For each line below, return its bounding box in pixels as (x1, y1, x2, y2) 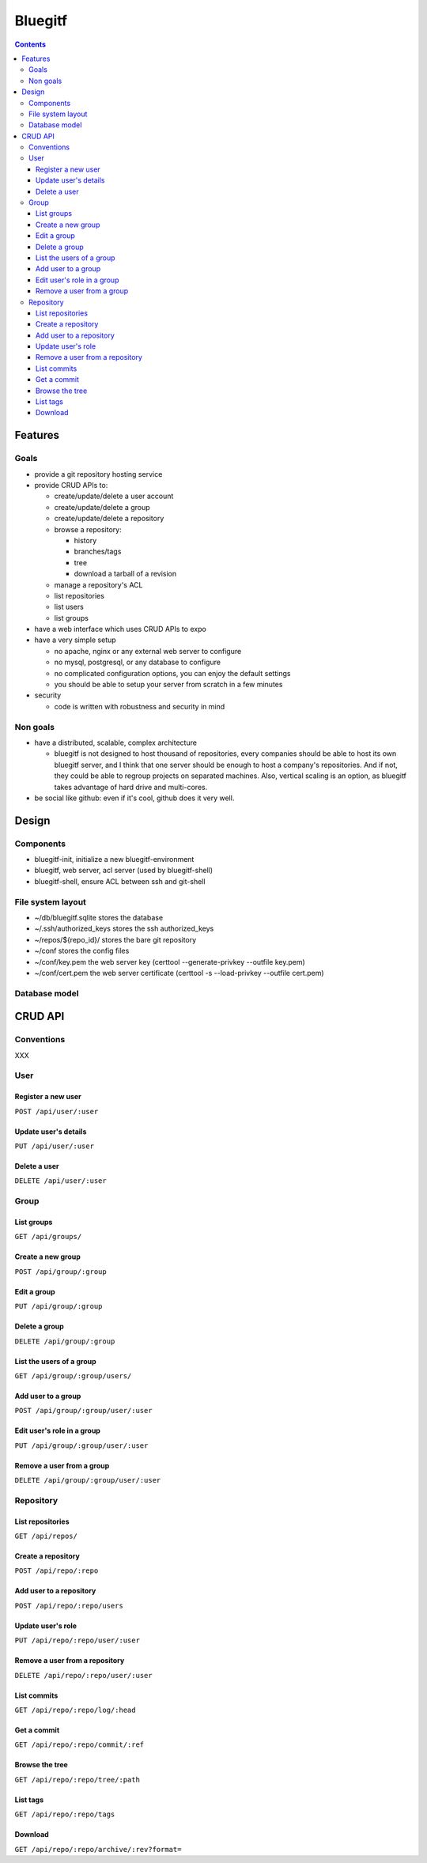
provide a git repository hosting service (34, 469, 163, 478)
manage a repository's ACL (54, 580, 143, 589)
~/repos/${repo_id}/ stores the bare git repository (34, 935, 197, 944)
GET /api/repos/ (14, 1532, 78, 1541)
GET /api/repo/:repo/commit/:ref (14, 1740, 145, 1749)
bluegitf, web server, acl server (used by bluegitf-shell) (34, 866, 213, 875)
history (74, 535, 97, 545)
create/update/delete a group (54, 502, 150, 512)
